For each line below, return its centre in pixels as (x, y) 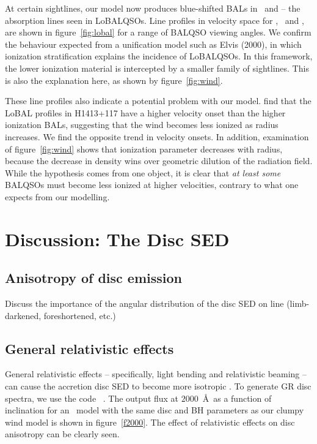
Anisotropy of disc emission (93, 278)
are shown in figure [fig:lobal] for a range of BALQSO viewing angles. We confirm (158, 32)
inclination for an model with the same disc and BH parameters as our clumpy (155, 410)
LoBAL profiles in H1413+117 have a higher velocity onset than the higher (145, 112)
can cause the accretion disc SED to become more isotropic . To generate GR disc (158, 386)
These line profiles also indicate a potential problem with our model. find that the (158, 101)
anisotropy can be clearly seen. (62, 434)
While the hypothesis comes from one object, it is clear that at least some (143, 172)
